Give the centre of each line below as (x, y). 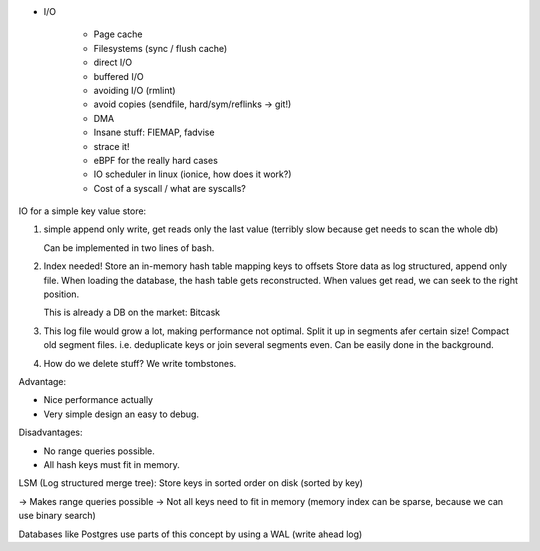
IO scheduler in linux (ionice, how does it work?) (192, 174)
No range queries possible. (99, 451)
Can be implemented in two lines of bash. (129, 247)
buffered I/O (118, 76)
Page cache (118, 34)
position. (61, 294)
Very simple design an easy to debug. (121, 414)
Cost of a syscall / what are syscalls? (170, 188)
